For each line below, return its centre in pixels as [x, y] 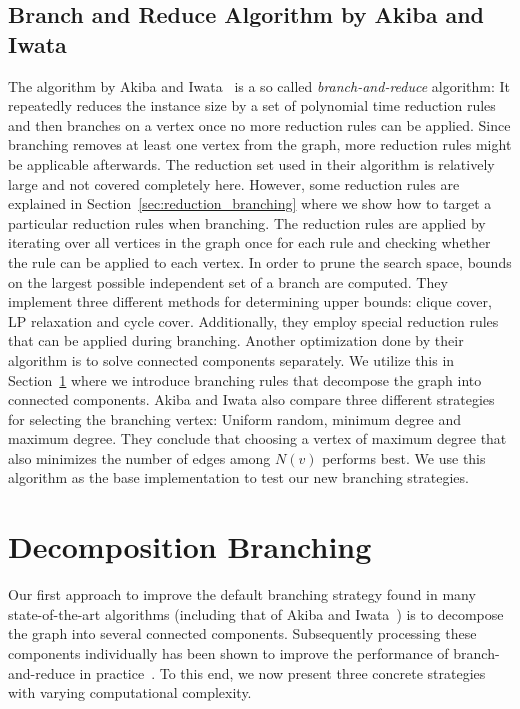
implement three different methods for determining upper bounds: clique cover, [250, 301]
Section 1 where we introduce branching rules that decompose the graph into [245, 379]
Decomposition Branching [190, 546]
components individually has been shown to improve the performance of [228, 652]
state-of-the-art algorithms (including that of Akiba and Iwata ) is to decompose [256, 613]
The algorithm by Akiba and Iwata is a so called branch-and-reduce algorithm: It [259, 85]
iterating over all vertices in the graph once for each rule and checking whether [249, 242]
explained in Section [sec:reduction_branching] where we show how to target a [250, 203]
